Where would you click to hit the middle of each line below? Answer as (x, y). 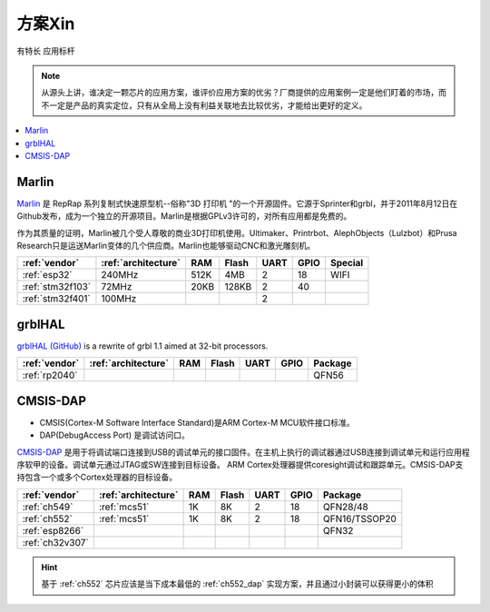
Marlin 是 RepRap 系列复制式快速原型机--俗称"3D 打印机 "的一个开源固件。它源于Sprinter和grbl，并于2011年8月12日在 (237, 203)
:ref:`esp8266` (53, 530)
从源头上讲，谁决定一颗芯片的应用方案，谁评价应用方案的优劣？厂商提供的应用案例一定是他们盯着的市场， (240, 93)
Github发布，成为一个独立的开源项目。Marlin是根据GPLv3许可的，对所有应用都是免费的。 (184, 216)
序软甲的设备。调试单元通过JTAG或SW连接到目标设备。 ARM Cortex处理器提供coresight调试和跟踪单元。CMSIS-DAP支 (240, 464)
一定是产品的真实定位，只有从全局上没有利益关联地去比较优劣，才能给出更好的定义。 (208, 105)
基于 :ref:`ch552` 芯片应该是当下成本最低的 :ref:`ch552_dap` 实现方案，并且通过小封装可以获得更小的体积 (237, 584)
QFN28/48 (346, 507)
